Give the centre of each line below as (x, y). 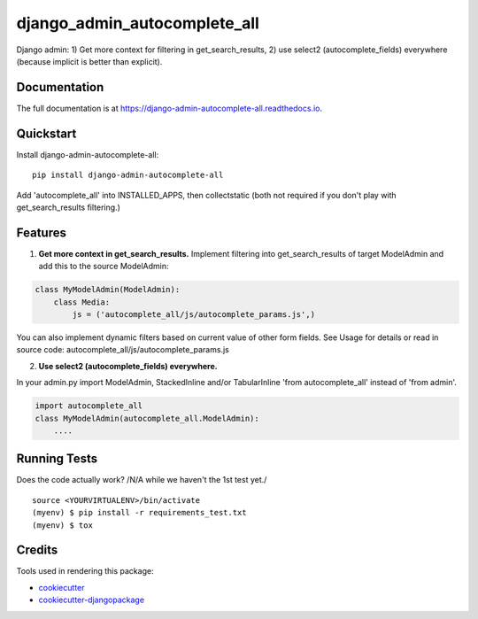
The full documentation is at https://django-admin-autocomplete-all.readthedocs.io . (170, 108)
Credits (37, 550)
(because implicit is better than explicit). (89, 61)
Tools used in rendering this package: (85, 571)
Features (41, 232)
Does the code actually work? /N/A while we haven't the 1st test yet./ (142, 480)
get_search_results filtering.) (69, 207)
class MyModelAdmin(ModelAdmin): (108, 290)
